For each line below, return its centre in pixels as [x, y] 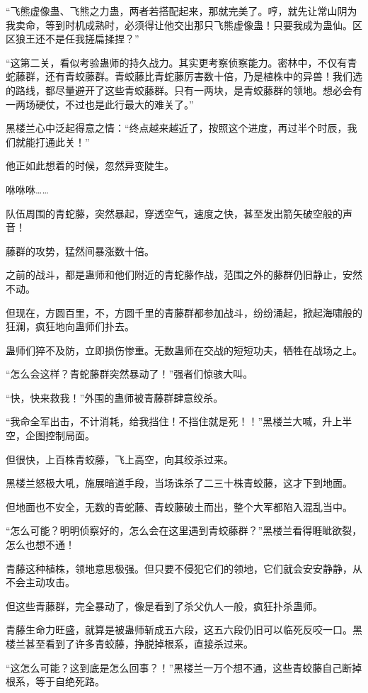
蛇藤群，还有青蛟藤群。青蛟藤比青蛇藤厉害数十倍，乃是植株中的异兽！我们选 [184, 76]
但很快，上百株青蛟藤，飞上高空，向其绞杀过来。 [120, 459]
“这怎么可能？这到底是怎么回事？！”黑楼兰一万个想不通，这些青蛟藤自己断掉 [184, 667]
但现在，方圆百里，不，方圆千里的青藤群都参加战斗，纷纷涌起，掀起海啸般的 [184, 312]
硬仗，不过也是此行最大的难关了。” [114, 104]
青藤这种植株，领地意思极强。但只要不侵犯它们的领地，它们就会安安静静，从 [184, 568]
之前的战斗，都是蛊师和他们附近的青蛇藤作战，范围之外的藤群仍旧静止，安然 [184, 275]
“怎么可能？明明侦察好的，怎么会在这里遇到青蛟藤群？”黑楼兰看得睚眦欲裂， [184, 530]
